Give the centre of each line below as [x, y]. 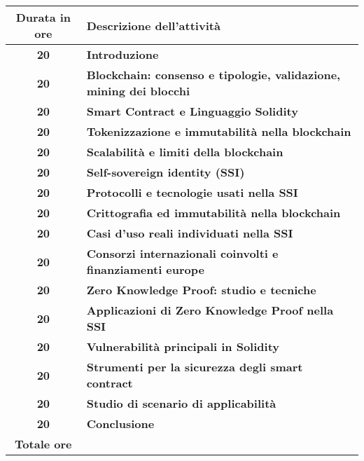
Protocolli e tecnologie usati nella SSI [192, 192]
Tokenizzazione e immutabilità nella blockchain [219, 131]
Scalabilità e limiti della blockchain [185, 152]
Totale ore [43, 444]
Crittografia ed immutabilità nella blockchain [213, 213]
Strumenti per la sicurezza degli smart [195, 367]
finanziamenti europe [145, 269]
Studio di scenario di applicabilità [181, 403]
